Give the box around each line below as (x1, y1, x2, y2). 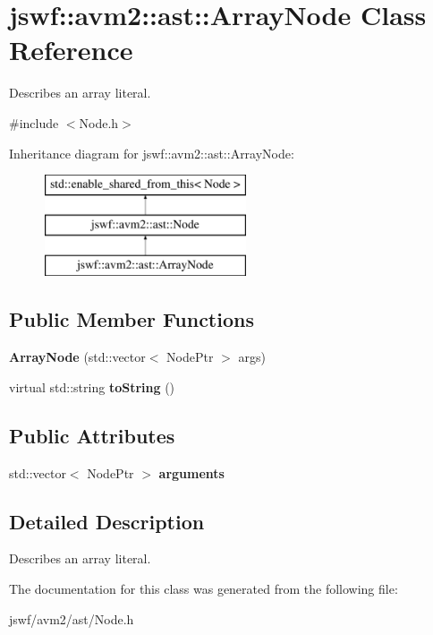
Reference (9, 31, 133, 68)
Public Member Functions (9, 305, 254, 333)
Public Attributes (9, 421, 175, 449)
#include (9, 113, 59, 132)
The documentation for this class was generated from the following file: (9, 579, 398, 598)
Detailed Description (9, 507, 205, 535)
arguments (158, 463, 225, 482)
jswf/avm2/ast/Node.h (9, 609, 134, 628)
